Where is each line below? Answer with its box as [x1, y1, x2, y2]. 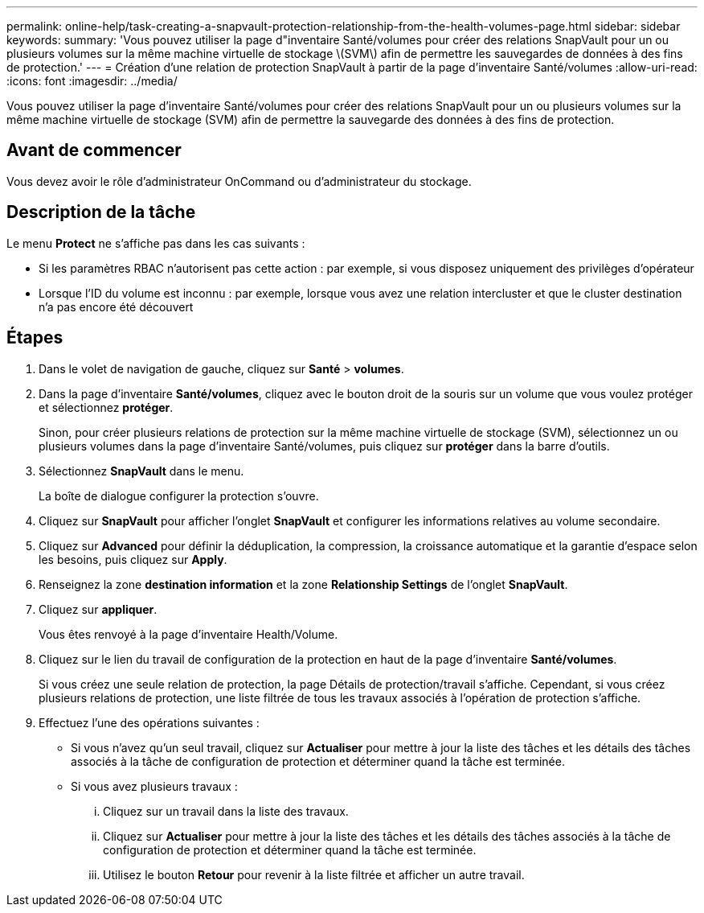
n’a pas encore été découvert [39, 299, 194, 314]
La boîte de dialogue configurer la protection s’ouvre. [39, 488, 319, 503]
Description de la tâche [6, 202, 196, 223]
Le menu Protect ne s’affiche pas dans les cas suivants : [6, 236, 305, 250]
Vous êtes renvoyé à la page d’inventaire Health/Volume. [39, 627, 338, 641]
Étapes [6, 327, 63, 348]
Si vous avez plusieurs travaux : [71, 779, 238, 793]
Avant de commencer [6, 140, 182, 161]
